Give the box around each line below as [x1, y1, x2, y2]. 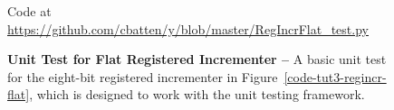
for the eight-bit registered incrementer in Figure [7, 67, 278, 86]
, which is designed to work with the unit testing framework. [29, 85, 365, 104]
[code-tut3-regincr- [283, 67, 387, 86]
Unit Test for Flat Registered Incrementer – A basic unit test [7, 50, 387, 69]
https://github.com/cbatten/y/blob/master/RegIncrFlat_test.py [7, 19, 369, 38]
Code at [7, 2, 52, 20]
